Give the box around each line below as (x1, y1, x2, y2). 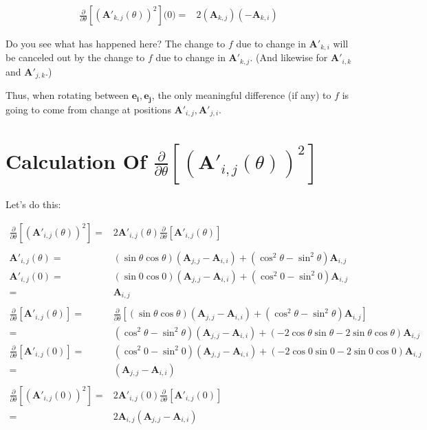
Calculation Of (6, 147, 146, 175)
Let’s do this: (6, 197, 61, 212)
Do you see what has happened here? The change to (6, 36, 226, 51)
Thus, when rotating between (6, 88, 129, 102)
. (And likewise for (250, 50, 328, 65)
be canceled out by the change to (6, 50, 145, 65)
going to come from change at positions (6, 102, 171, 116)
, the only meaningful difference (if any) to (151, 88, 331, 102)
